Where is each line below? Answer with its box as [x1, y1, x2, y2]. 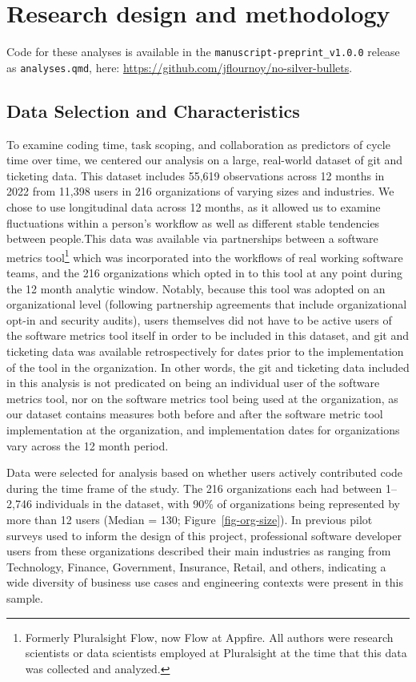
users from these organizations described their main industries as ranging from [6, 543, 391, 559]
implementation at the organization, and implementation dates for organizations [6, 421, 400, 438]
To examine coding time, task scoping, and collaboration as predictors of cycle [6, 135, 390, 152]
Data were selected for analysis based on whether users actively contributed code [6, 464, 403, 481]
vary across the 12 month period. [6, 437, 169, 454]
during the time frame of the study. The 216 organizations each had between [6, 479, 382, 496]
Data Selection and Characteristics [6, 98, 300, 123]
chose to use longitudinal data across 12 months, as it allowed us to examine [6, 199, 381, 216]
